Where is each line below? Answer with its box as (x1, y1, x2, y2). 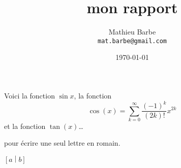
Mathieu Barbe (108, 26, 156, 37)
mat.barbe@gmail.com (97, 37, 167, 45)
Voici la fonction (4, 90, 55, 100)
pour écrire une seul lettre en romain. (4, 138, 120, 148)
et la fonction (4, 120, 46, 131)
